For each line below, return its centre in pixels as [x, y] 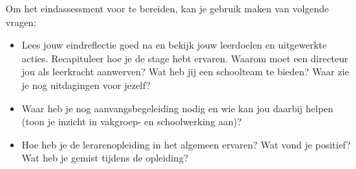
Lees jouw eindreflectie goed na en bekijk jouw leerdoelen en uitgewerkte [174, 45]
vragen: [21, 22]
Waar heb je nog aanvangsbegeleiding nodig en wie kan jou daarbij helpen [177, 108]
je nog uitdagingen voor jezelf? [86, 84]
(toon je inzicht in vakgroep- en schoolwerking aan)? [132, 121]
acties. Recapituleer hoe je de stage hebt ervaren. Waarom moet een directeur [185, 58]
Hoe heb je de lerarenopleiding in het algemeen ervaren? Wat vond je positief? [186, 144]
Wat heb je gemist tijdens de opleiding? [105, 158]
